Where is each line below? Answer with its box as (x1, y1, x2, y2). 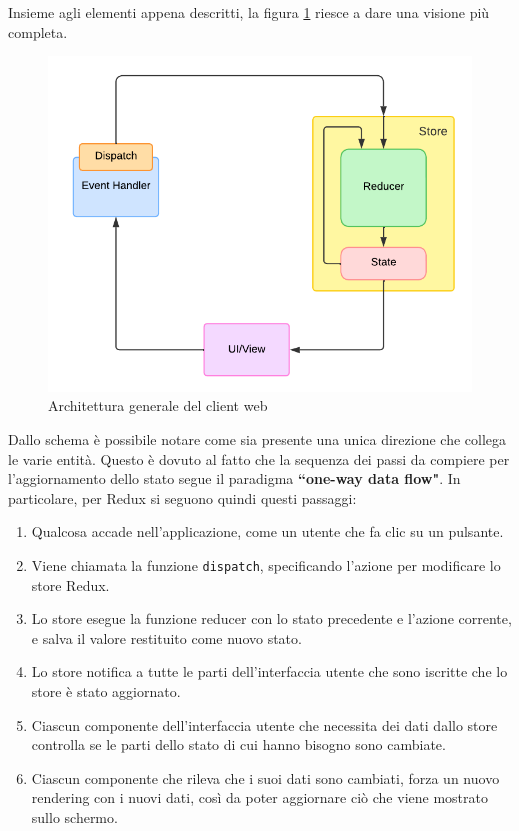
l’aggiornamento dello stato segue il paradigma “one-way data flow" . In (8, 468, 461, 489)
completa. (8, 21, 68, 42)
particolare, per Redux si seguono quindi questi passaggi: (8, 487, 357, 508)
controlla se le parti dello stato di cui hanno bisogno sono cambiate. (31, 734, 446, 755)
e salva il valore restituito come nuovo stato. (31, 627, 302, 648)
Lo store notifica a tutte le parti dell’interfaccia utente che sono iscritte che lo (31, 661, 508, 682)
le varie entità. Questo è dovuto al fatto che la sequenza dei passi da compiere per (8, 448, 510, 469)
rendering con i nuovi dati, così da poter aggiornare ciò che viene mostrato (31, 787, 488, 808)
